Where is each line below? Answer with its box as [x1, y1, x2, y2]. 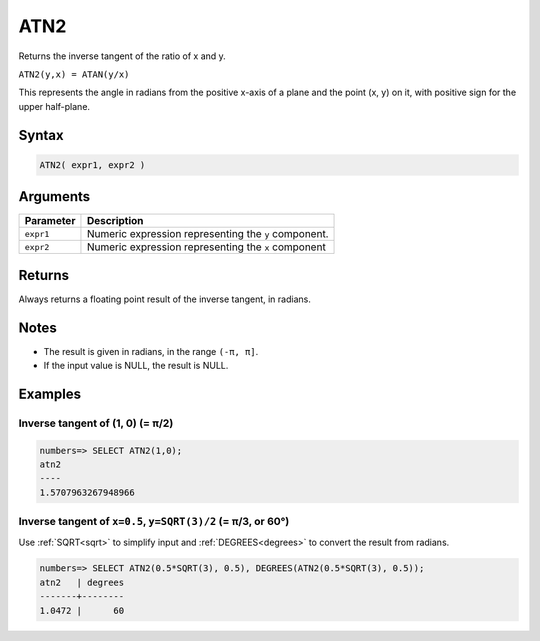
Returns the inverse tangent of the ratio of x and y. [18, 50, 227, 62]
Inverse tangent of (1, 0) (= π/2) [18, 416, 174, 430]
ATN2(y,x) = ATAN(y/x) [18, 68, 130, 80]
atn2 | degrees [39, 576, 125, 588]
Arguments [18, 188, 91, 205]
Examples [18, 385, 82, 402]
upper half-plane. [18, 100, 90, 112]
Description [86, 214, 144, 228]
